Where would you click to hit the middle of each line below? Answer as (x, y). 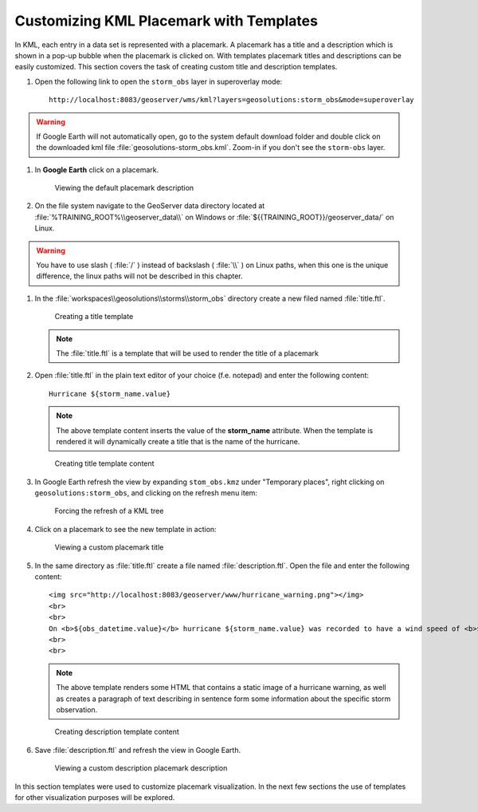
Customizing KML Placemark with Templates (167, 21)
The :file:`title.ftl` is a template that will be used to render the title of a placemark (187, 353)
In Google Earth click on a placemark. (97, 169)
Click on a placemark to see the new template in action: (125, 529)
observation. (77, 709)
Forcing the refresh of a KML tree (109, 511)
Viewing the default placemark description (124, 188)
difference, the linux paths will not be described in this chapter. (139, 276)
